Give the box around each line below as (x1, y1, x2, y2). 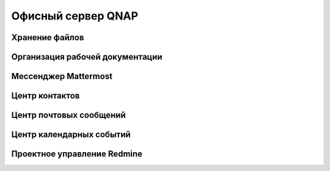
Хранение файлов (11, 32, 84, 43)
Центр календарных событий (11, 130, 131, 140)
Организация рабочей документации (11, 52, 163, 62)
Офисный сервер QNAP (11, 9, 139, 23)
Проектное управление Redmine (11, 149, 143, 159)
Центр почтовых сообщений (11, 110, 126, 120)
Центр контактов (11, 91, 80, 101)
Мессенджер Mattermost (11, 71, 113, 82)
